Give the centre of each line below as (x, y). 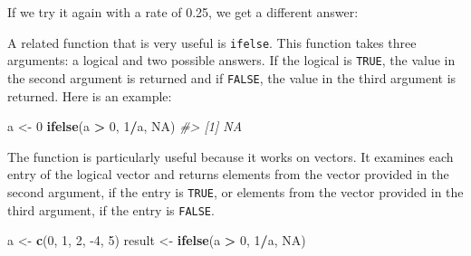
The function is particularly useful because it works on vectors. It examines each (231, 156)
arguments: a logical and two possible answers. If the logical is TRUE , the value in (231, 60)
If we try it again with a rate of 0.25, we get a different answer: (183, 12)
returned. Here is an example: (90, 95)
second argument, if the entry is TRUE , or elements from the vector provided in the (235, 191)
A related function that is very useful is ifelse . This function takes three (212, 42)
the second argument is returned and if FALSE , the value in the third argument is (232, 77)
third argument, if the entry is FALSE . (111, 209)
